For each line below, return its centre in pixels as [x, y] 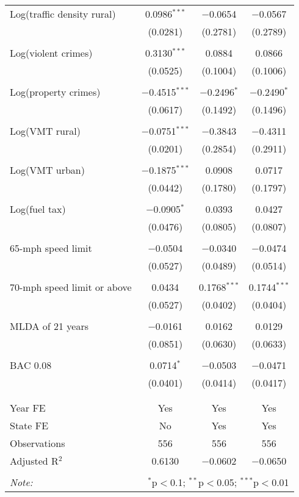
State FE [29, 425]
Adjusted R [34, 461]
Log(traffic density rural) [63, 14]
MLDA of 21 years [49, 326]
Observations [38, 443]
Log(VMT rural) [45, 131]
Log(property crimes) [55, 92]
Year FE [28, 408]
